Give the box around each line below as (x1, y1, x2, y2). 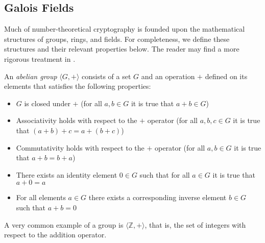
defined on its (205, 70, 248, 81)
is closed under (24, 98, 70, 108)
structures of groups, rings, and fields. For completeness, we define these (4, 33, 230, 44)
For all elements (16, 192, 66, 203)
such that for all (139, 169, 190, 180)
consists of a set (82, 70, 131, 81)
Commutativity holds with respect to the (16, 142, 144, 153)
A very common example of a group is (4, 219, 124, 230)
